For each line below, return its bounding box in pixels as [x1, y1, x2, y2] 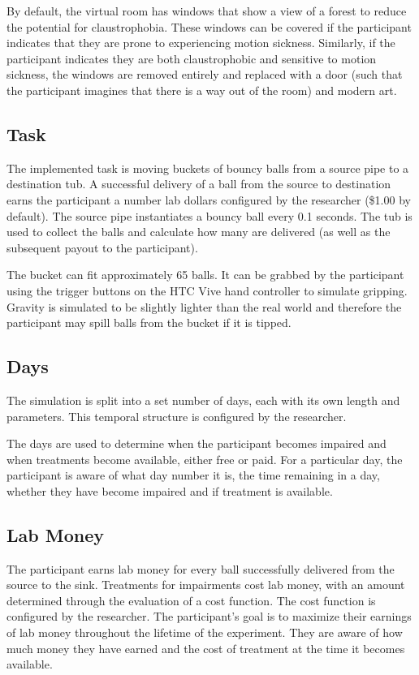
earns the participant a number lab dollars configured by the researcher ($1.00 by [6, 191, 411, 208]
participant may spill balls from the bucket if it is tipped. [6, 314, 292, 331]
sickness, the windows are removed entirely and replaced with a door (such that [6, 66, 403, 83]
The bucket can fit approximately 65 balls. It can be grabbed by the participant [6, 266, 404, 283]
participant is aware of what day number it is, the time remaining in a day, [6, 466, 380, 484]
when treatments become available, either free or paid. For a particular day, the [6, 450, 403, 467]
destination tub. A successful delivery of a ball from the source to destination [6, 175, 391, 192]
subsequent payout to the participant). [6, 239, 198, 256]
